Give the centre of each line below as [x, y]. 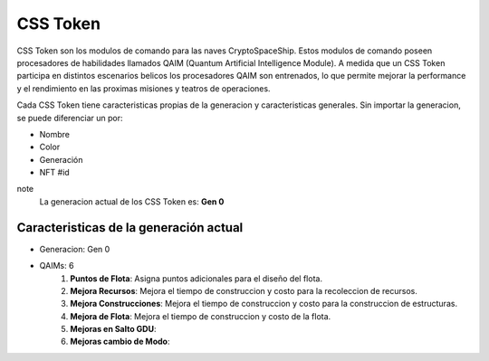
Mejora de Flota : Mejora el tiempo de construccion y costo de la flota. [201, 316]
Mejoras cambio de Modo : [120, 342]
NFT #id [54, 173]
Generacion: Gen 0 [75, 249]
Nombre [54, 134]
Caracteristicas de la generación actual [130, 228]
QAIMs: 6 [57, 266]
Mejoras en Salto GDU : [114, 329]
